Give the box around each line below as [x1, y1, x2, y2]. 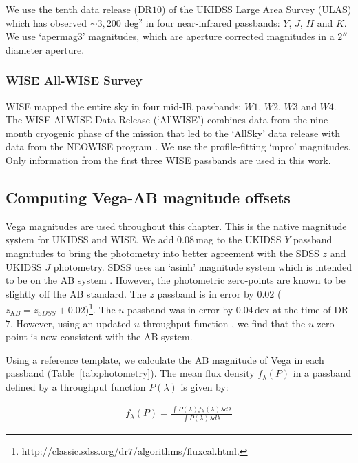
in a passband [293, 366, 351, 380]
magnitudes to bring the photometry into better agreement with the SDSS [6, 245, 319, 260]
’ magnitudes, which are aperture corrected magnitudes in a [82, 29, 335, 43]
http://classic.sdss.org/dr [21, 443, 128, 457]
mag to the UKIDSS [196, 232, 282, 247]
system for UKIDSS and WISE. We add [6, 232, 174, 247]
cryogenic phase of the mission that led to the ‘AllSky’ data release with [35, 125, 341, 140]
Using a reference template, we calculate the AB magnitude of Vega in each [6, 352, 324, 367]
